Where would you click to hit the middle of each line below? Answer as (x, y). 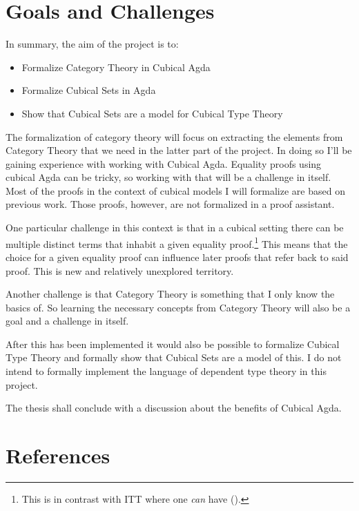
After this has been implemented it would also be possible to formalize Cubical (173, 344)
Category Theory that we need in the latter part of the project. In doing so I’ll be (179, 150)
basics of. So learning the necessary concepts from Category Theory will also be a (178, 307)
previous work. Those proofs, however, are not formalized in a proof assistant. (170, 204)
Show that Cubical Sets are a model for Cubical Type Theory (152, 113)
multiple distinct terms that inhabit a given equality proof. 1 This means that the (177, 242)
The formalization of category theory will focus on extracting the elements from (174, 136)
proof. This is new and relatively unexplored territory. (120, 270)
